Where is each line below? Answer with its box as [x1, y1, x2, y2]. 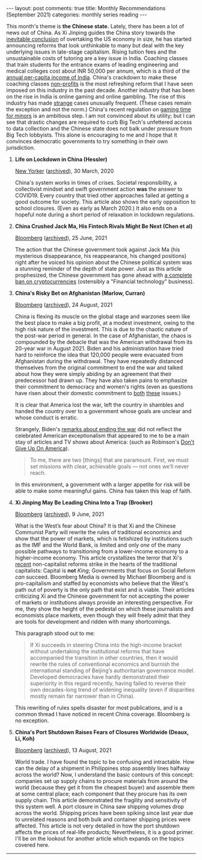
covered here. [14, 841, 50, 849]
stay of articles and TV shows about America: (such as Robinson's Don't [14, 438, 195, 446]
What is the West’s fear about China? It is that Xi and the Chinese [14, 522, 176, 529]
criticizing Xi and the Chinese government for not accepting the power [14, 592, 189, 600]
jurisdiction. [6, 144, 35, 151]
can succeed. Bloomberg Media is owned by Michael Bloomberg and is [14, 573, 191, 580]
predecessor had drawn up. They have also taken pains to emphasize [14, 377, 188, 384]
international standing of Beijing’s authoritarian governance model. [29, 667, 195, 674]
